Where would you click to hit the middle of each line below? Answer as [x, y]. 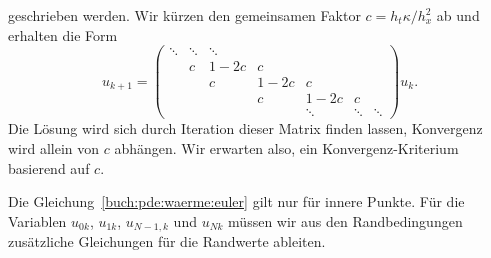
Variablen [37, 220]
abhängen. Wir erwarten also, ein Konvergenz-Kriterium [286, 148]
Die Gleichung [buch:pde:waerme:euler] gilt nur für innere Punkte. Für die [236, 201]
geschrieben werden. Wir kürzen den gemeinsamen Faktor [184, 15]
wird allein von [54, 148]
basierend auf [49, 167]
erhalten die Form [63, 34]
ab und [458, 15]
